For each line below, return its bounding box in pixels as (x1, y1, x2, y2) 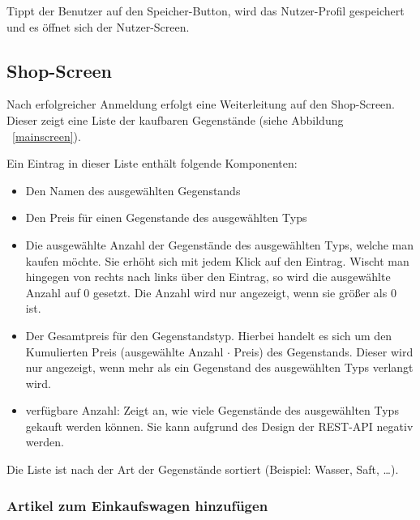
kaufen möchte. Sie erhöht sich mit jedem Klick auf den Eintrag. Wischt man (25, 252, 409, 269)
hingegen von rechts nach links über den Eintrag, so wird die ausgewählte (25, 268, 391, 285)
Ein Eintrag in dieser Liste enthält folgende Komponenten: (6, 155, 298, 172)
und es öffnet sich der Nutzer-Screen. (6, 18, 190, 35)
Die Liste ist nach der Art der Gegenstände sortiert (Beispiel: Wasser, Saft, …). (6, 461, 399, 478)
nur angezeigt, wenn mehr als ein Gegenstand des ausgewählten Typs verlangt (25, 359, 414, 376)
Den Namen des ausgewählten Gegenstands (25, 181, 241, 198)
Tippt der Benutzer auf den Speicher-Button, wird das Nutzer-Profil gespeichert (6, 2, 405, 19)
